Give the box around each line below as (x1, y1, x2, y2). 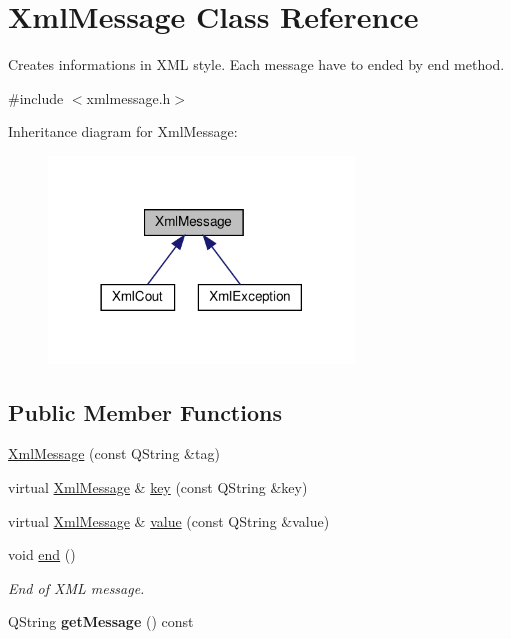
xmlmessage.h (86, 87, 171, 108)
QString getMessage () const (8, 611, 194, 632)
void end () (8, 544, 76, 565)
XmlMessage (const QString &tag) (8, 443, 220, 464)
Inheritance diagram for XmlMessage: (8, 121, 238, 142)
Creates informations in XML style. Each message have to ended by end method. (8, 54, 505, 75)
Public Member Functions (8, 396, 282, 427)
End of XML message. (8, 577, 145, 598)
